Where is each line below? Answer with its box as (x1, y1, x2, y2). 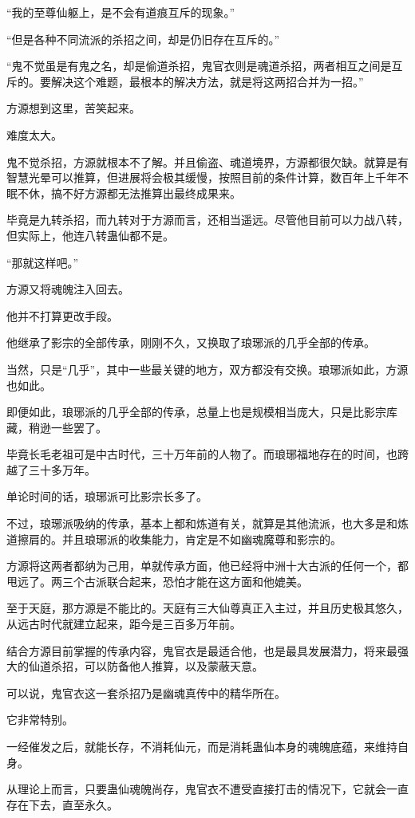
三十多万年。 (28, 461, 96, 478)
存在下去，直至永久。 (6, 796, 118, 812)
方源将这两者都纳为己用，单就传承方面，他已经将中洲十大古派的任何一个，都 (6, 557, 409, 574)
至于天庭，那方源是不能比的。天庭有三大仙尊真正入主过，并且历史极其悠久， (6, 600, 409, 616)
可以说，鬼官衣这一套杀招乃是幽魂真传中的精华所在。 (6, 684, 286, 701)
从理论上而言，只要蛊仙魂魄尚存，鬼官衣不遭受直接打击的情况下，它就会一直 (6, 781, 409, 797)
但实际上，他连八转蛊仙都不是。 (6, 226, 174, 243)
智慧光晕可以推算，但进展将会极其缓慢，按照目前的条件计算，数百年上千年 (6, 169, 397, 186)
